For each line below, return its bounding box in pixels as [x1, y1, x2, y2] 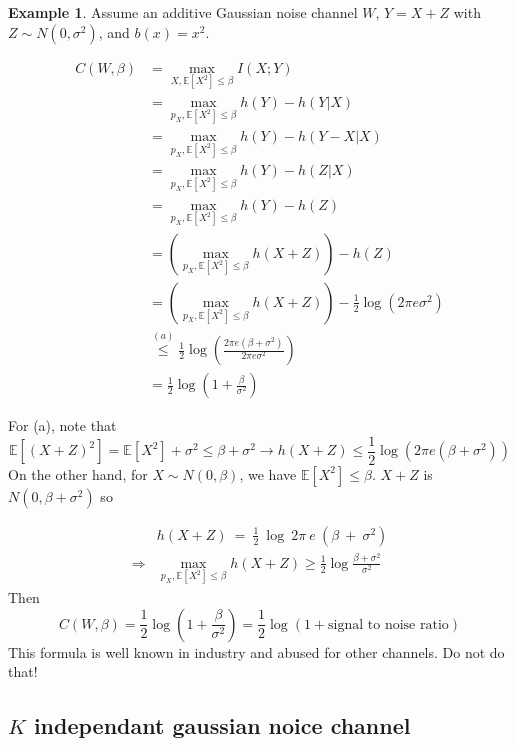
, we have [239, 463, 297, 484]
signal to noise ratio [328, 617, 449, 632]
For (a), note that [8, 415, 117, 436]
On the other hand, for [8, 463, 148, 484]
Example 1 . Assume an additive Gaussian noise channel [8, 2, 358, 22]
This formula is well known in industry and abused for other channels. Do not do [8, 641, 505, 662]
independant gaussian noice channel [33, 710, 411, 741]
